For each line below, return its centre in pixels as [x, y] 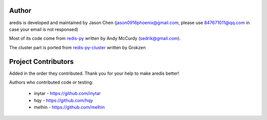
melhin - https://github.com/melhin [69, 107]
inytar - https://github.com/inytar [67, 93]
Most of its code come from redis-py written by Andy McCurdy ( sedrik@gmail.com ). [95, 38]
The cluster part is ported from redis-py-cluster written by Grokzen [77, 47]
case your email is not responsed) [44, 29]
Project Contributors [42, 61]
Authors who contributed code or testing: [51, 82]
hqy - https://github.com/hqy [64, 100]
